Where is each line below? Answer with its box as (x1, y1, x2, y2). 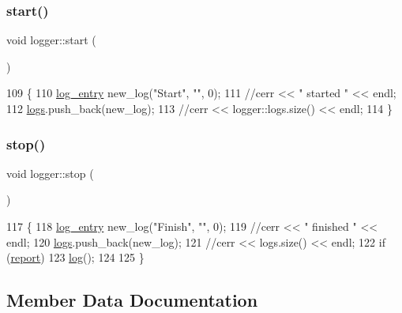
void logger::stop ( (6, 164, 94, 181)
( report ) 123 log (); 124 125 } (6, 249, 145, 266)
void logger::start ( (6, 32, 96, 48)
